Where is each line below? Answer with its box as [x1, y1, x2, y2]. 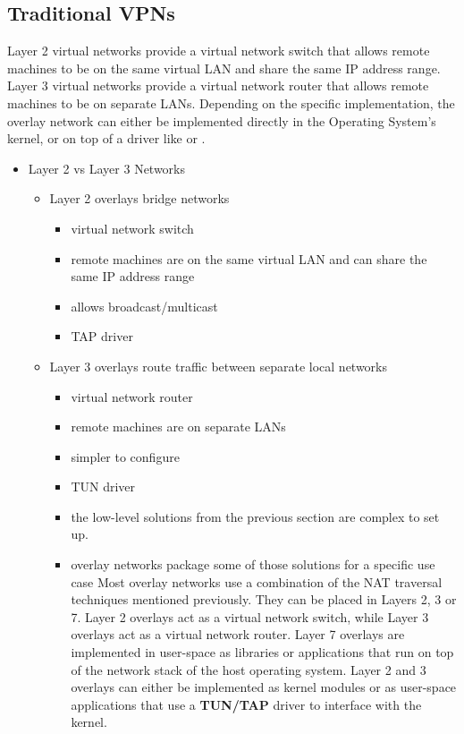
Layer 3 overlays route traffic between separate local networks [49, 356, 388, 375]
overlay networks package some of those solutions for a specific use [71, 555, 435, 574]
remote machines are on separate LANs [71, 417, 286, 436]
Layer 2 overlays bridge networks [49, 189, 230, 208]
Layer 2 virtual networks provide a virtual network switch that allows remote [7, 41, 430, 60]
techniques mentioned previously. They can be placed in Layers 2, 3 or [71, 590, 457, 609]
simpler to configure [71, 447, 180, 465]
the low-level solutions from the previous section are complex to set [71, 507, 440, 525]
